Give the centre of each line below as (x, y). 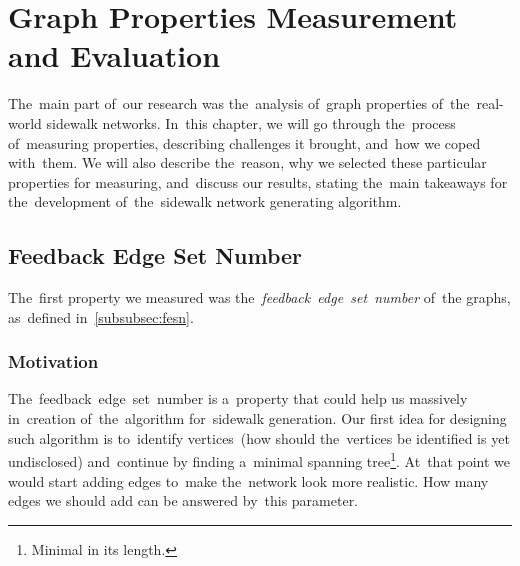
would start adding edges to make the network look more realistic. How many (248, 480)
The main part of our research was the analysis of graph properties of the (239, 103)
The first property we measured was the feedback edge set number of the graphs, (259, 297)
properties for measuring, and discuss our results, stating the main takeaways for (258, 181)
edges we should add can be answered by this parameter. (183, 500)
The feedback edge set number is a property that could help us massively (238, 398)
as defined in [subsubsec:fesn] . (101, 316)
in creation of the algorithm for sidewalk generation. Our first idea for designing (257, 418)
